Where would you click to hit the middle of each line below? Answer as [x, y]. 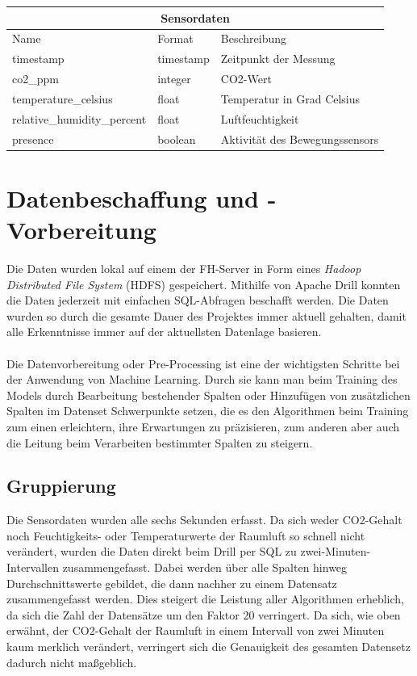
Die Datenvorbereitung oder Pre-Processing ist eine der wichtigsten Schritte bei [203, 363]
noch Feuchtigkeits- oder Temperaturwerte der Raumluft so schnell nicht [186, 535]
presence [33, 139]
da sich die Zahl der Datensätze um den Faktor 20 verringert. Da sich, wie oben [204, 614]
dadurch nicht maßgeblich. [72, 662]
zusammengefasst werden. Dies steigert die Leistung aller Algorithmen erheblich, [205, 599]
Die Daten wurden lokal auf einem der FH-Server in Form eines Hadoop [184, 268]
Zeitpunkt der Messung [278, 59]
